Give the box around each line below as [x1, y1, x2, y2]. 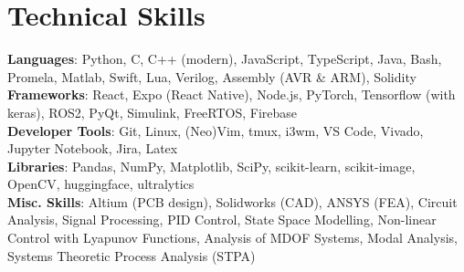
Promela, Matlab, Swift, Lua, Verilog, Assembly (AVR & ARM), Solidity [7, 67, 417, 86]
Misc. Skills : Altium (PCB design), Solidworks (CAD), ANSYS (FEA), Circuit [7, 192, 458, 211]
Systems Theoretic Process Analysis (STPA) [7, 246, 256, 265]
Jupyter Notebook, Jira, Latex [7, 139, 178, 158]
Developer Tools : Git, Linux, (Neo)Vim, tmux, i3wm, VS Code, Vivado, [7, 120, 424, 140]
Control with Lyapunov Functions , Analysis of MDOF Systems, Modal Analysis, [7, 228, 458, 247]
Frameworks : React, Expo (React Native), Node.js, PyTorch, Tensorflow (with [7, 85, 456, 104]
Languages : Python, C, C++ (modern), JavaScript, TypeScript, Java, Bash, [7, 49, 442, 68]
